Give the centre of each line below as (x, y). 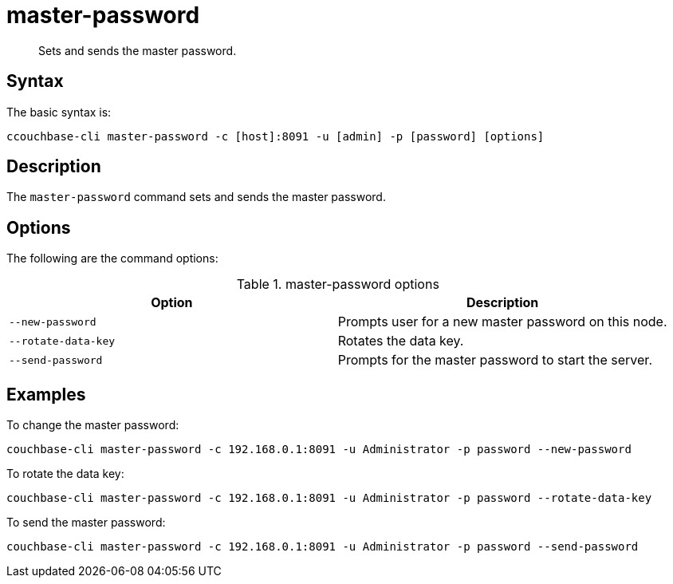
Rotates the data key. (401, 341)
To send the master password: (86, 523)
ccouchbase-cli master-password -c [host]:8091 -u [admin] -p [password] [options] (275, 136)
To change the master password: (93, 425)
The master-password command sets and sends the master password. (196, 197)
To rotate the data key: (65, 474)
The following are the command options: (112, 258)
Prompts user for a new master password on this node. (502, 322)
